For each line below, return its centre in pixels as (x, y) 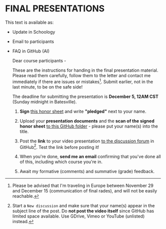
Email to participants (33, 41)
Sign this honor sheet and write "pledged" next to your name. (83, 111)
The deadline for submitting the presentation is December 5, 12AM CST (85, 96)
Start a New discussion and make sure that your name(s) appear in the (83, 206)
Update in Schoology (34, 32)
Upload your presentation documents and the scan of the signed (87, 121)
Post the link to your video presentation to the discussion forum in (87, 141)
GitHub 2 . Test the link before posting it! (60, 146)
